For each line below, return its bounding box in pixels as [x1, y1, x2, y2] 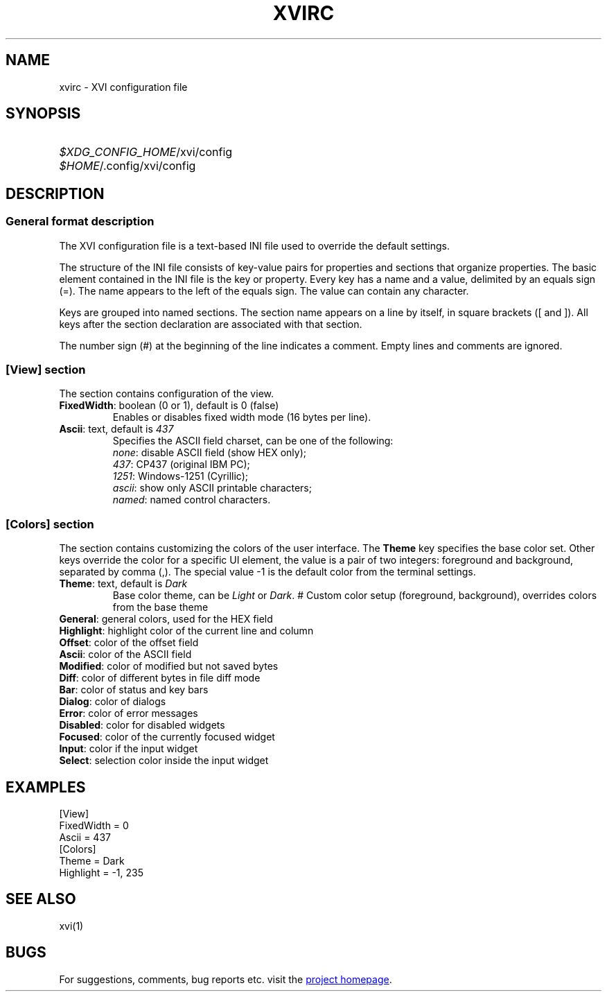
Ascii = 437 [59, 831, 111, 843]
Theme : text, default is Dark [59, 578, 188, 590]
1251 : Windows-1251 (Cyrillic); [112, 470, 248, 483]
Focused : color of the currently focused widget [59, 731, 275, 743]
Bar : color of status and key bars [59, 684, 209, 696]
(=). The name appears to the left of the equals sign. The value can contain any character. [59, 284, 469, 297]
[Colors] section [6, 517, 94, 531]
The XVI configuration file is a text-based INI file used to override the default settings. [59, 239, 450, 252]
